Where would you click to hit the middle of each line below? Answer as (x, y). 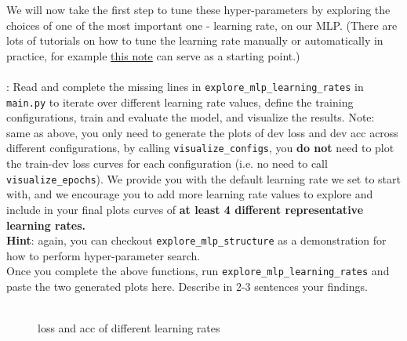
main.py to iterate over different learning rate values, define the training (180, 102)
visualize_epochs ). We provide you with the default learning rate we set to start (203, 178)
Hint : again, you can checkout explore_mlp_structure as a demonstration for (196, 240)
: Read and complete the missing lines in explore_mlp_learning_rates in (185, 86)
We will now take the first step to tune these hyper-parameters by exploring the (198, 9)
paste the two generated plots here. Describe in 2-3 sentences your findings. (187, 287)
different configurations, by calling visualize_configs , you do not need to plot (200, 148)
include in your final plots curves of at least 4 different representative (185, 209)
